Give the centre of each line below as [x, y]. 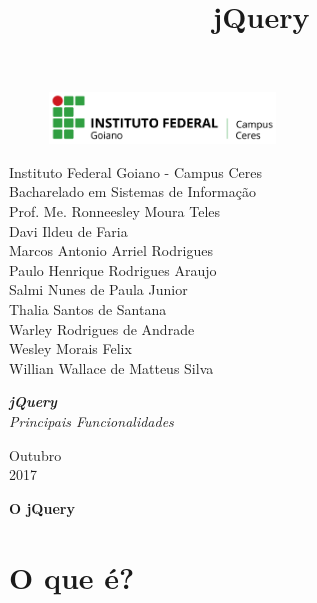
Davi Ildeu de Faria [68, 230]
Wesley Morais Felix [70, 348]
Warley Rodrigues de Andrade [102, 328]
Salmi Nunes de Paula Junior [98, 289]
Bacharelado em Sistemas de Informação [132, 191]
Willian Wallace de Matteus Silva [111, 367]
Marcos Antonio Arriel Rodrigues [111, 250]
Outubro [35, 454]
